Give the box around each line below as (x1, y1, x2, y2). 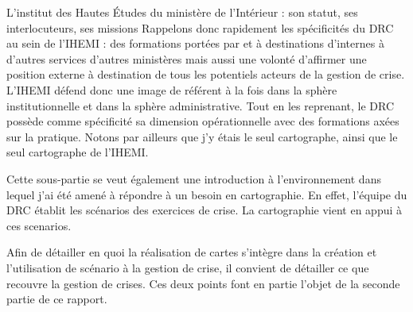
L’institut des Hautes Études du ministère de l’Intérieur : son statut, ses (6, 4, 358, 20)
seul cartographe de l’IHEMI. (6, 144, 149, 160)
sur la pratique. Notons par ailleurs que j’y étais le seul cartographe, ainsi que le (6, 128, 398, 144)
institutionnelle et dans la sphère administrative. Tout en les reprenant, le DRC (6, 97, 395, 114)
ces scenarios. (6, 217, 72, 233)
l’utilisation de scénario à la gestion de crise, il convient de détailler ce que (6, 259, 369, 275)
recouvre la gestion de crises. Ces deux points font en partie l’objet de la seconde (6, 275, 400, 291)
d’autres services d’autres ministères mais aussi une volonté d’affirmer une (6, 50, 367, 67)
